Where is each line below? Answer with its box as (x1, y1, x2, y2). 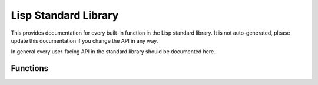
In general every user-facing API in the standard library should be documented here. (11, 48, 216, 55)
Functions (11, 63, 49, 73)
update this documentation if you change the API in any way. (11, 37, 158, 44)
